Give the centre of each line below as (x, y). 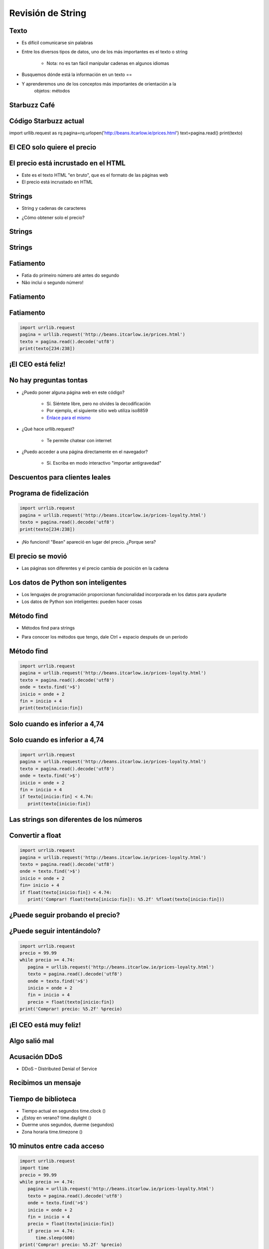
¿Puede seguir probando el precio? (65, 915)
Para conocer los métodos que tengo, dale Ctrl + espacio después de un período (105, 636)
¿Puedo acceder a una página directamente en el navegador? (85, 452)
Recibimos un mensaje (45, 1083)
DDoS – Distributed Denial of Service (59, 1069)
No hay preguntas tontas (49, 380)
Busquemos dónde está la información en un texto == (77, 74)
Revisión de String (48, 13)
